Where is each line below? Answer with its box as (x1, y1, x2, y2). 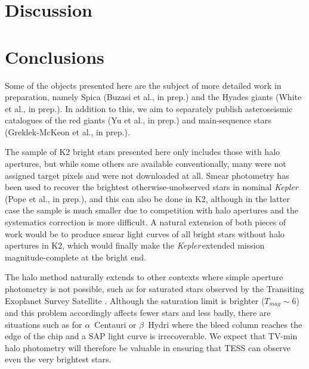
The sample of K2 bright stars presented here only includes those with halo (5, 145, 280, 158)
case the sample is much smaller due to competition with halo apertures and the (5, 204, 299, 216)
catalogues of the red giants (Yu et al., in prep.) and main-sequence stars (5, 114, 271, 126)
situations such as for (5, 318, 82, 330)
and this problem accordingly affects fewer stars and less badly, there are (5, 306, 271, 319)
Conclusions (5, 44, 104, 69)
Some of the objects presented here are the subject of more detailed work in (5, 79, 282, 91)
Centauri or (94, 318, 137, 330)
